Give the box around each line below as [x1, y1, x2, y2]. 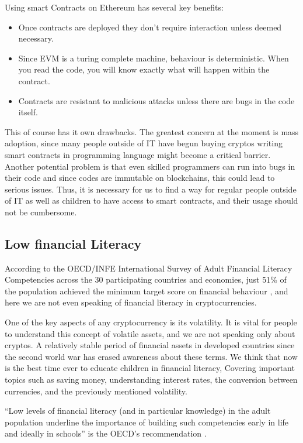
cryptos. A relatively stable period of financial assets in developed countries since [5, 339, 295, 351]
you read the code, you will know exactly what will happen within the [18, 63, 270, 75]
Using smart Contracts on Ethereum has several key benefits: [5, 1, 224, 13]
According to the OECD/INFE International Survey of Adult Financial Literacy [5, 262, 292, 274]
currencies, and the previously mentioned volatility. [5, 384, 187, 397]
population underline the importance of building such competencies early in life [5, 415, 289, 428]
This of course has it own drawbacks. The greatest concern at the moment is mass [5, 125, 299, 138]
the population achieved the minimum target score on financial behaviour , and [5, 284, 288, 297]
